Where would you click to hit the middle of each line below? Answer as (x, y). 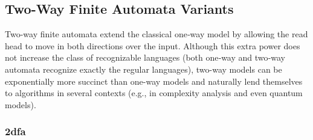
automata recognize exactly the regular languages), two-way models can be (144, 69)
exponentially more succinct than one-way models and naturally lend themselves (154, 81)
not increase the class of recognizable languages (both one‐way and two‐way (145, 57)
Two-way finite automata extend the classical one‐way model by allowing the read (156, 34)
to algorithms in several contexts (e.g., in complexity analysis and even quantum (154, 93)
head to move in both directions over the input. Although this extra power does (153, 45)
